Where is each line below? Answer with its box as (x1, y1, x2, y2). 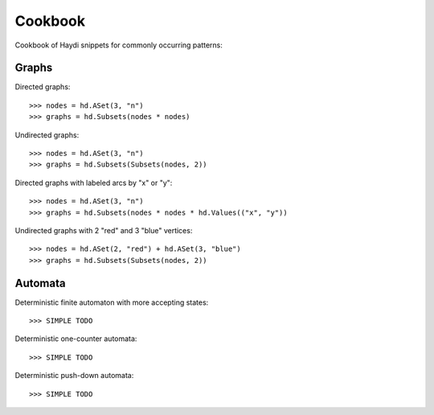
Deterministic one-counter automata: (14, 334, 137, 343)
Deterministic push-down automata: (14, 371, 134, 380)
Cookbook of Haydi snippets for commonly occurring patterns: (14, 40, 223, 50)
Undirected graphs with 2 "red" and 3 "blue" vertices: (14, 225, 193, 235)
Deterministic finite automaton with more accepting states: (14, 298, 209, 307)
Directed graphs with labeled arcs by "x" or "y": (14, 178, 173, 187)
